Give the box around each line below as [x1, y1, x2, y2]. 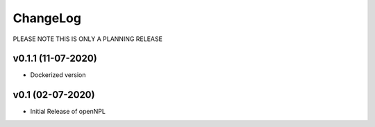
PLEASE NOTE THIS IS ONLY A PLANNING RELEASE [12, 35, 163, 43]
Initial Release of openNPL [30, 108, 106, 116]
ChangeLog [12, 10, 81, 26]
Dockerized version [30, 71, 86, 79]
